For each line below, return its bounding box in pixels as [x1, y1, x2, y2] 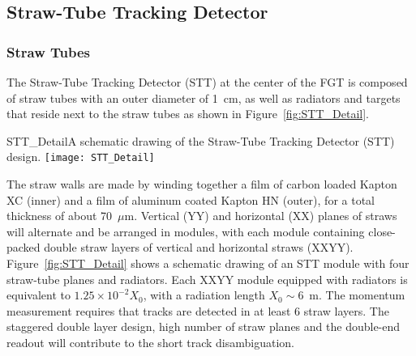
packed [6, 239, 41, 256]
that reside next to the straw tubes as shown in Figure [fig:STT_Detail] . [6, 105, 369, 122]
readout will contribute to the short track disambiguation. [6, 333, 295, 350]
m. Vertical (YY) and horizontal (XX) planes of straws [124, 207, 397, 224]
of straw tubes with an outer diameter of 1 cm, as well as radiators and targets [6, 89, 401, 106]
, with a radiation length [143, 286, 265, 303]
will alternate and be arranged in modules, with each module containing [6, 222, 365, 239]
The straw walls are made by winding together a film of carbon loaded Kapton [6, 176, 397, 193]
